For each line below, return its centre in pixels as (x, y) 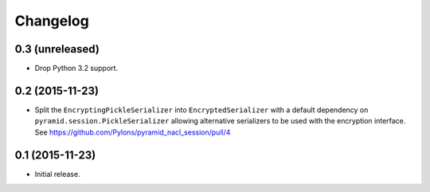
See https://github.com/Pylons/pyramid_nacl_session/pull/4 (133, 132)
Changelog (52, 21)
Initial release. (57, 174)
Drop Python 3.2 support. (76, 69)
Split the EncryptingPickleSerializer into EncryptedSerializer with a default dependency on (201, 110)
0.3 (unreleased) (57, 49)
